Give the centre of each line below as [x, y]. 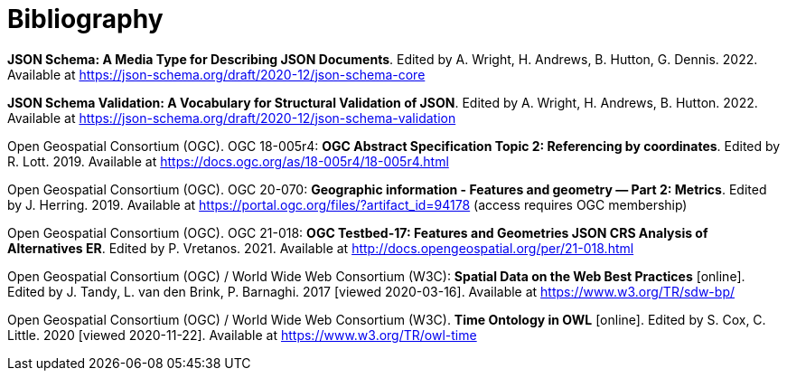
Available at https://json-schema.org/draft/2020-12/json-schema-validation [232, 118]
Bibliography [85, 19]
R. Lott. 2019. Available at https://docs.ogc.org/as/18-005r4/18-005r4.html [228, 161]
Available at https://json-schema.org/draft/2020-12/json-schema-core [216, 74]
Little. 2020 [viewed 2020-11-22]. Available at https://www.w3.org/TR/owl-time [242, 335]
